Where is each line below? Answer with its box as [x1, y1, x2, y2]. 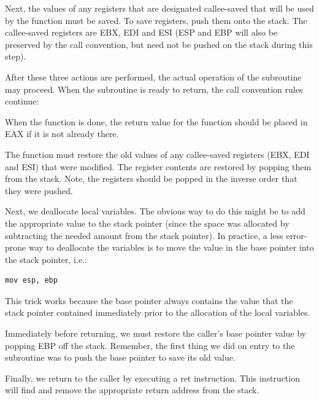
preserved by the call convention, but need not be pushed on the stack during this [5, 37, 313, 50]
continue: [5, 95, 39, 108]
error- [286, 229, 307, 241]
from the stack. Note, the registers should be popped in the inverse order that [5, 172, 298, 185]
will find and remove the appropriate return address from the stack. [5, 383, 259, 396]
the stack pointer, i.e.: [5, 253, 87, 265]
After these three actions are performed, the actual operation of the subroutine [5, 70, 302, 83]
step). [5, 50, 26, 63]
